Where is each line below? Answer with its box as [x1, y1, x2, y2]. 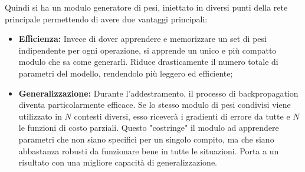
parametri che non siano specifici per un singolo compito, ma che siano [18, 133, 274, 145]
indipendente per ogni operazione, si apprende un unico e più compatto [18, 44, 277, 56]
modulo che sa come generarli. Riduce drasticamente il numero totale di [18, 55, 278, 68]
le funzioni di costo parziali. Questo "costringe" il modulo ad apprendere [18, 121, 279, 134]
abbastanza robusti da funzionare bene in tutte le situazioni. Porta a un [18, 144, 279, 157]
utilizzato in [18, 110, 62, 122]
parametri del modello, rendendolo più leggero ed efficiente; [18, 67, 233, 79]
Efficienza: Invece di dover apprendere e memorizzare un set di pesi [18, 32, 267, 45]
